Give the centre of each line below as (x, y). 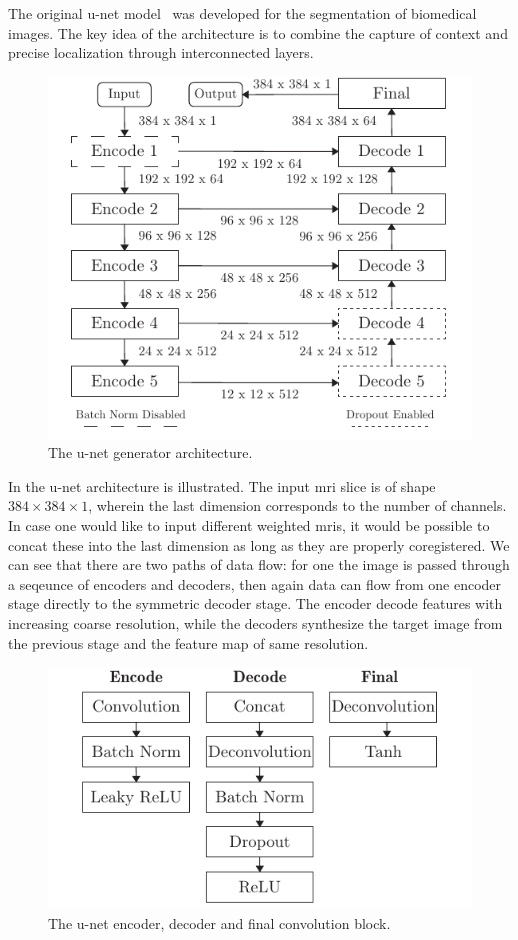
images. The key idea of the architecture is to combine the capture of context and (258, 32)
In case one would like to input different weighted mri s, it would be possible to (249, 524)
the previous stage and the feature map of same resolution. (188, 642)
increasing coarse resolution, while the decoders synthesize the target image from (255, 622)
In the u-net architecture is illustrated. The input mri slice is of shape (222, 485)
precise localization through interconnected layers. (161, 52)
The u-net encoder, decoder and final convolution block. (219, 923)
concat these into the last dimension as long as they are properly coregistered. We (259, 544)
